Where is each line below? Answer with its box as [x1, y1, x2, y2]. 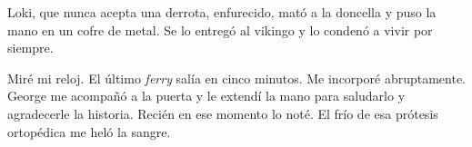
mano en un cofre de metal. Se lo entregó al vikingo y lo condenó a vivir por [7, 20, 433, 39]
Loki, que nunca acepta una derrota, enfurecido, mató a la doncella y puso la [7, 3, 437, 21]
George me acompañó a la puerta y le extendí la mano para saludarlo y [7, 86, 406, 105]
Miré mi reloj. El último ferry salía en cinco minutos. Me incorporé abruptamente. [7, 68, 466, 87]
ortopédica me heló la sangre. [7, 122, 171, 141]
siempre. [7, 38, 54, 57]
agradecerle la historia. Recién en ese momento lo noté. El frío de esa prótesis [7, 103, 438, 122]
